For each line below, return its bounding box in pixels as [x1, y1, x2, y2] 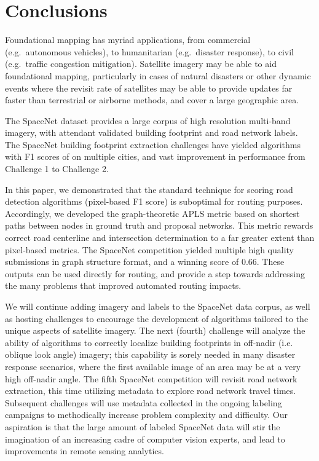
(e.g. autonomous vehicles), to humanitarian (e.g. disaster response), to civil [5, 45, 294, 58]
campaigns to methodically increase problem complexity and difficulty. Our [5, 408, 288, 421]
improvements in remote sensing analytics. [5, 444, 164, 457]
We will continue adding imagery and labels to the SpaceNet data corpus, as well [5, 300, 310, 312]
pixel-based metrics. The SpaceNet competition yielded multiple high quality [5, 243, 294, 256]
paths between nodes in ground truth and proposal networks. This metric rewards [5, 219, 313, 232]
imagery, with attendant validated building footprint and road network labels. [5, 126, 298, 139]
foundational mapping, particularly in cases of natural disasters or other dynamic [5, 69, 311, 82]
